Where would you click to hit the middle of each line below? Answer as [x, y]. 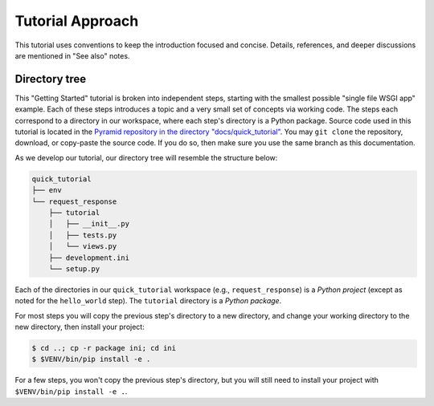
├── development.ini [89, 258]
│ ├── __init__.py [89, 224]
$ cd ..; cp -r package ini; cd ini [104, 348]
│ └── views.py [83, 246]
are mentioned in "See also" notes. [72, 55]
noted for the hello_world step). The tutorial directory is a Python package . [148, 301]
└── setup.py [74, 268]
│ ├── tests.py [83, 235]
